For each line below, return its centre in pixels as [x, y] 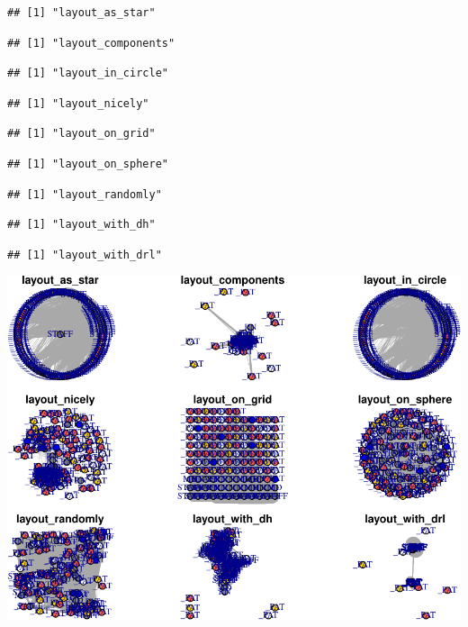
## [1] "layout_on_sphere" [88, 164]
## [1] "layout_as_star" [81, 13]
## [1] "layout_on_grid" [81, 134]
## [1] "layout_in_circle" [88, 73]
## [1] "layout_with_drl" [85, 254]
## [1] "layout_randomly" [85, 194]
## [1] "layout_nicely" [78, 103]
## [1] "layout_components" [91, 43]
